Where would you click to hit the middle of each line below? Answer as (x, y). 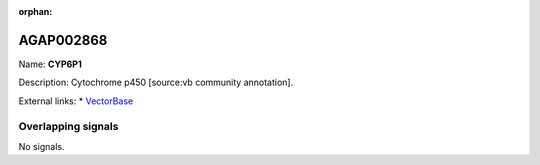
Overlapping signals (68, 127)
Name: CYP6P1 (50, 64)
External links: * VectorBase (76, 101)
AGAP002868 (63, 40)
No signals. (41, 146)
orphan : (35, 11)
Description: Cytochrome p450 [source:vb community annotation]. (156, 82)
